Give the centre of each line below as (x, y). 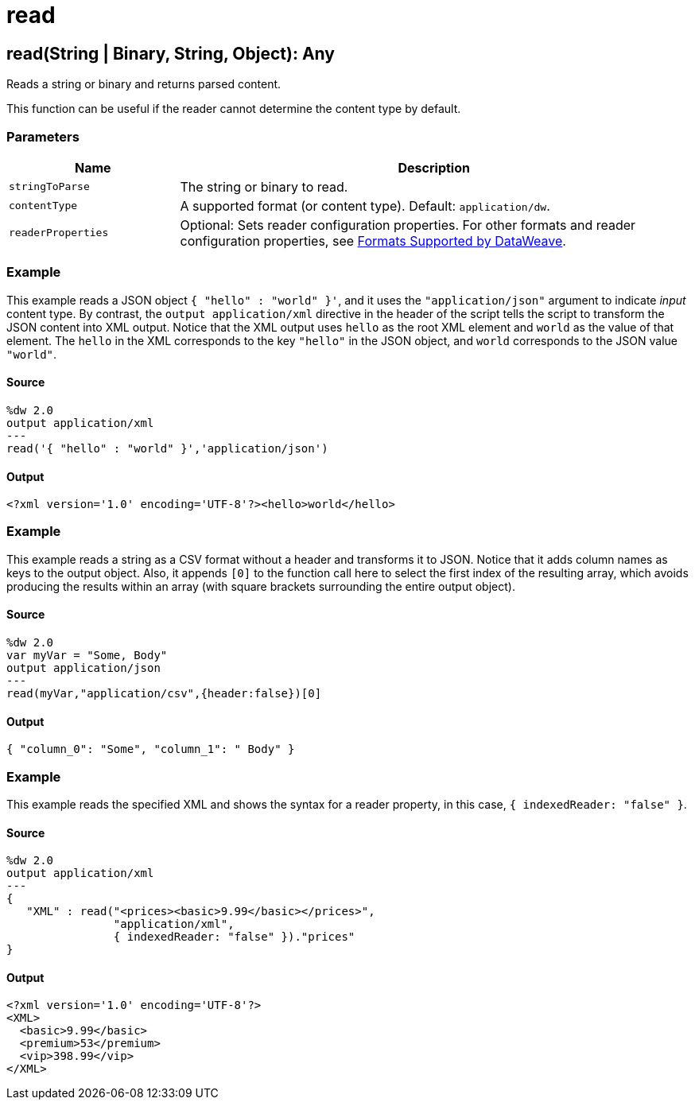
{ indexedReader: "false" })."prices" (234, 937)
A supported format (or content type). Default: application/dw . (365, 206)
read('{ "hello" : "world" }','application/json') (167, 448)
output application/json (83, 668)
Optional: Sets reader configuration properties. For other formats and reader (408, 225)
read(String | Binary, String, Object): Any (171, 53)
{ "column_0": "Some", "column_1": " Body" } (151, 749)
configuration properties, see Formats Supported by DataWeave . (373, 241)
